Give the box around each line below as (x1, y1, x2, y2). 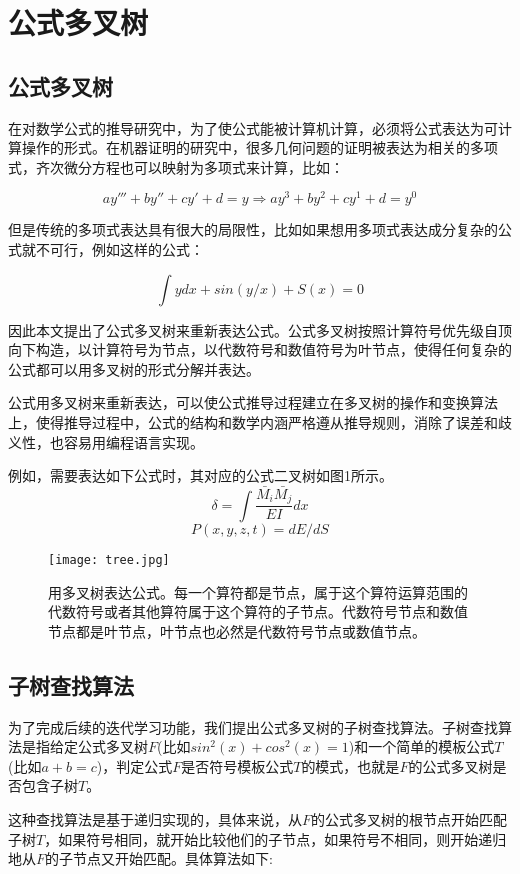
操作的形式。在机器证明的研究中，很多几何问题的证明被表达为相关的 (21, 137, 470, 158)
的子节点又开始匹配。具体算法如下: (45, 848, 273, 869)
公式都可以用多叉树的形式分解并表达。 (8, 358, 260, 379)
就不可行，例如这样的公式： (21, 239, 204, 260)
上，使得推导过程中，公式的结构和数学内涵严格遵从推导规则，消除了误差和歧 (8, 412, 512, 432)
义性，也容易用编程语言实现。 (8, 431, 204, 452)
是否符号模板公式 (181, 755, 294, 776)
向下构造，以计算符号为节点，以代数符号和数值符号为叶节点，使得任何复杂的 (8, 339, 512, 360)
